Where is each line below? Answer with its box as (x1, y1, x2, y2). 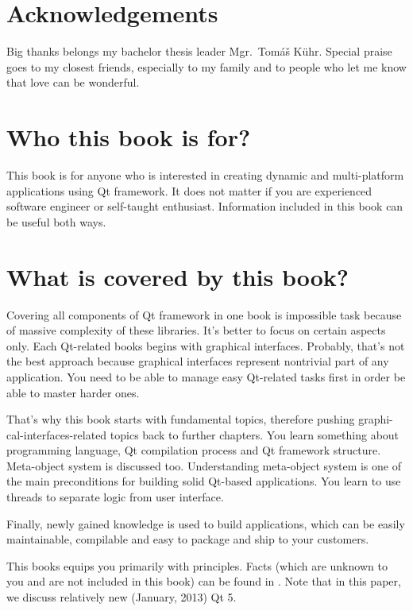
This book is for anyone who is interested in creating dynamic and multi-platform (6, 167, 404, 184)
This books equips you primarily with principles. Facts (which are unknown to (6, 557, 388, 574)
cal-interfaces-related (6, 426, 107, 443)
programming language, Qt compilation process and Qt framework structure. (6, 442, 381, 458)
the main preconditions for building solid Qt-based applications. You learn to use (6, 473, 401, 489)
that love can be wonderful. (6, 74, 140, 91)
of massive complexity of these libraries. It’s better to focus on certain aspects (6, 322, 386, 338)
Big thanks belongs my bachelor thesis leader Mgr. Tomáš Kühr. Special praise (6, 43, 392, 60)
